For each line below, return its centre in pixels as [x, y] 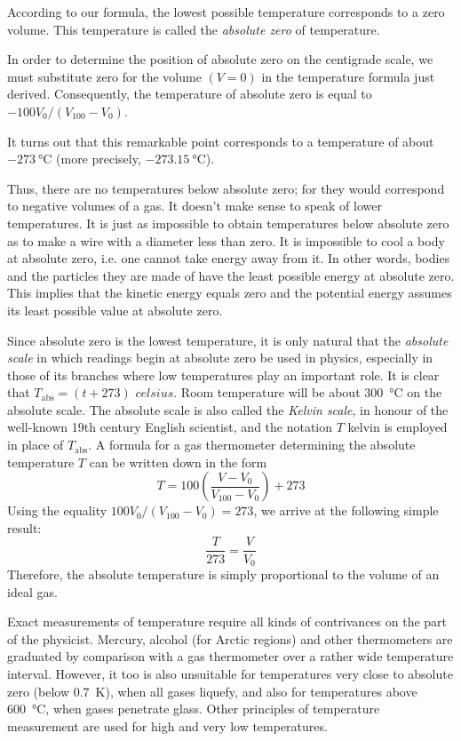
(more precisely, [99, 159]
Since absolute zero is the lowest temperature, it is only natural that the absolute [228, 340]
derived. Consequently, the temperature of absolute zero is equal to [190, 94]
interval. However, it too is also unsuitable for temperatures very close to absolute [230, 673]
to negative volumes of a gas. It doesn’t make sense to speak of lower [195, 206]
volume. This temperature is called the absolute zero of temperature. [194, 29]
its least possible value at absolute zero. [115, 310]
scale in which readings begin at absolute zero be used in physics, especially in [220, 358]
